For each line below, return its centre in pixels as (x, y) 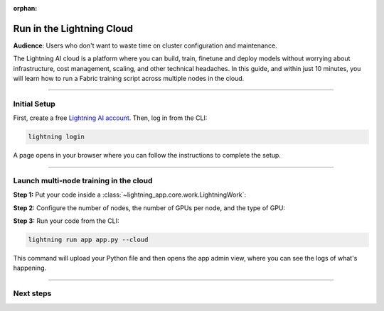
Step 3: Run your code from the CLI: (66, 221)
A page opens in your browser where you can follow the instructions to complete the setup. (147, 155)
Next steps (32, 293)
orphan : (25, 8)
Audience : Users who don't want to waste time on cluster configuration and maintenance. (145, 45)
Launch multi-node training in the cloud (83, 180)
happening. (30, 268)
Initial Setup (34, 104)
